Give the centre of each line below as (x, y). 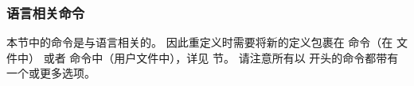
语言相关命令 (46, 12)
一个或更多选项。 (51, 73)
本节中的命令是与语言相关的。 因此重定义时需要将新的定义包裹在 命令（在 (200, 42)
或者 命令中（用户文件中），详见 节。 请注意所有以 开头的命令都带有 (221, 57)
